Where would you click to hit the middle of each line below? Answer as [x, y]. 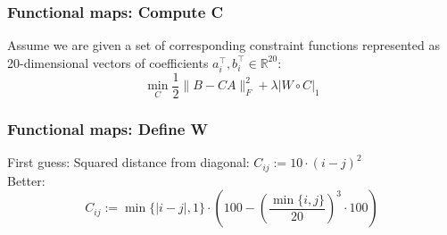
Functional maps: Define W [108, 128]
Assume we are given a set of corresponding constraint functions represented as [223, 45]
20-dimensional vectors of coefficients [108, 62]
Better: [26, 180]
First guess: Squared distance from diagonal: [128, 162]
